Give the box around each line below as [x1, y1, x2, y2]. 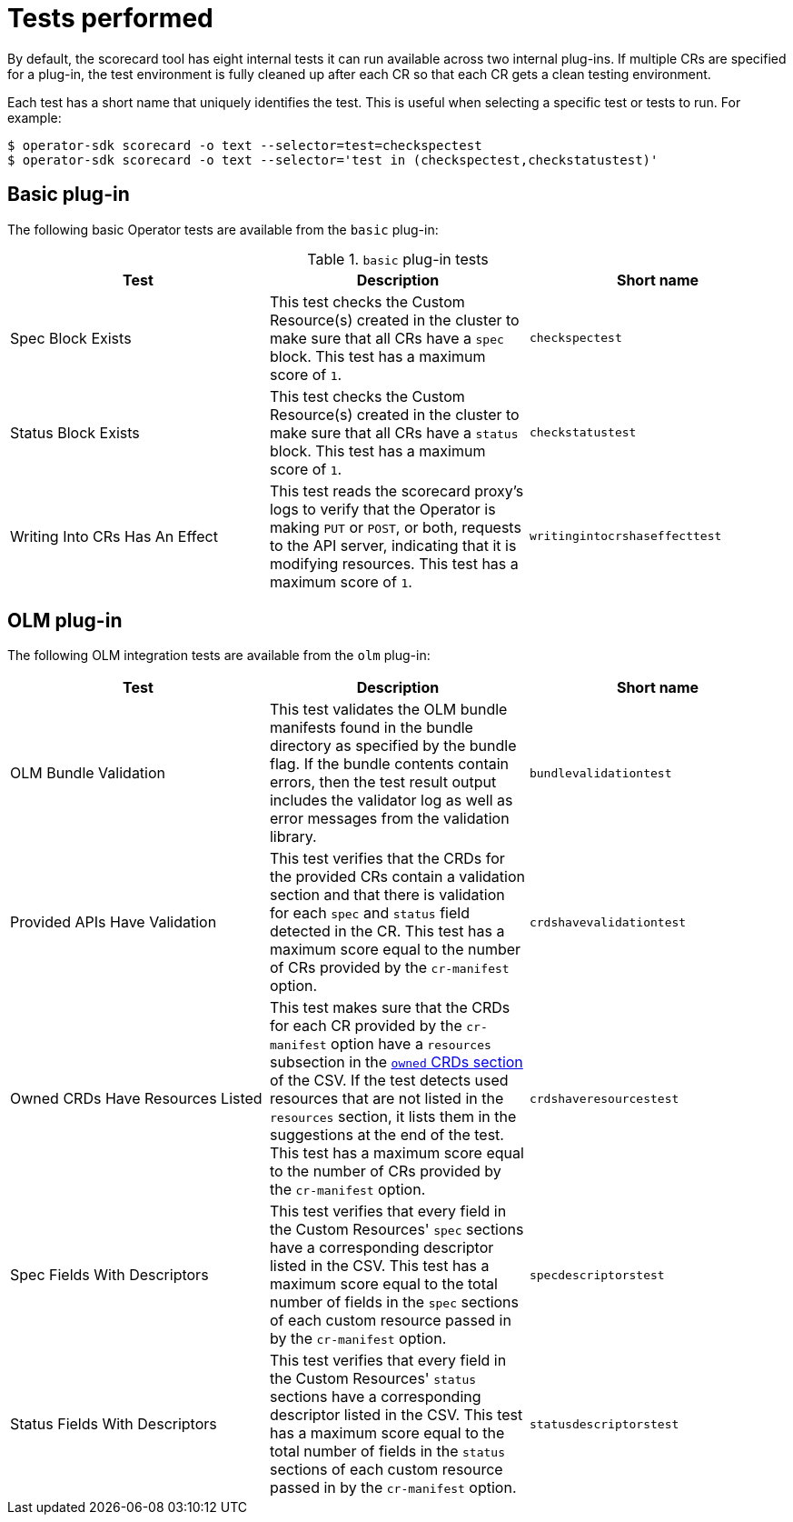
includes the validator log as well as [269, 791, 513, 810]
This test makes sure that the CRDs [269, 998, 510, 1017]
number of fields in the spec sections [269, 1293, 519, 1312]
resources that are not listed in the [269, 1089, 504, 1108]
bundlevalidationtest [529, 766, 672, 780]
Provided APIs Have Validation [10, 913, 217, 932]
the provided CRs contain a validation [269, 867, 525, 886]
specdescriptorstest [529, 1267, 665, 1282]
